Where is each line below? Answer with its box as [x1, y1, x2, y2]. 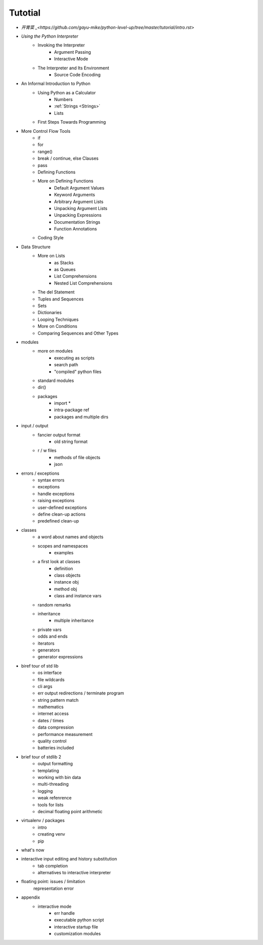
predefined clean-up [38, 518, 79, 524]
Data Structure [21, 244, 51, 250]
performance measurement [38, 731, 93, 737]
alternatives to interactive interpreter [38, 870, 111, 876]
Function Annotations [54, 226, 97, 232]
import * [54, 400, 71, 406]
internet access [38, 711, 69, 716]
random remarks [38, 602, 71, 608]
